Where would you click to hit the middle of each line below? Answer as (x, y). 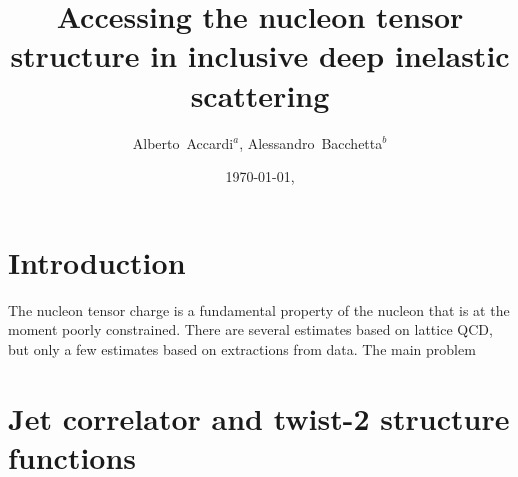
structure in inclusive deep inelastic (260, 55)
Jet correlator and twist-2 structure (259, 417)
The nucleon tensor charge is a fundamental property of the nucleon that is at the (259, 309)
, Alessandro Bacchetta (311, 142)
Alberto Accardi (183, 142)
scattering (260, 94)
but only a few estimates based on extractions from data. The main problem (242, 348)
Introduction (97, 261)
